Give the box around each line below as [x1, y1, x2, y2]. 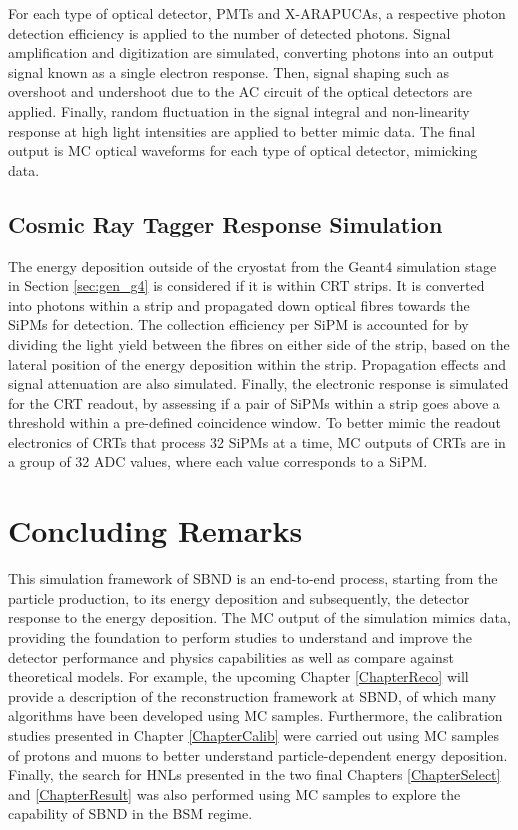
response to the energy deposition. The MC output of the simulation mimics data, [8, 607, 511, 628]
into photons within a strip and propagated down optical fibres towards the [8, 294, 470, 315]
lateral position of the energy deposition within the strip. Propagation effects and [8, 353, 507, 374]
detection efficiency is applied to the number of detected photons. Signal [8, 22, 451, 43]
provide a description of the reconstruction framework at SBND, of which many [8, 685, 497, 706]
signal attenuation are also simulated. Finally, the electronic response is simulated [8, 373, 509, 394]
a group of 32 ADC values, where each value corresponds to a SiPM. [8, 451, 428, 472]
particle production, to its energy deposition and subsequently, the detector [8, 587, 470, 608]
